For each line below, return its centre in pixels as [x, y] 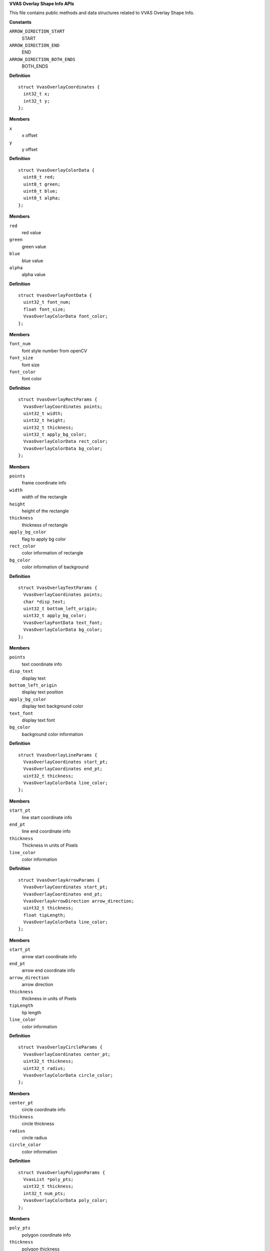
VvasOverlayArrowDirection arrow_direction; [79, 901]
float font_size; [44, 309]
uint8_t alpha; [42, 198]
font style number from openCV [54, 351]
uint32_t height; [44, 421]
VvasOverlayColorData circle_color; [68, 1075]
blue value [32, 261]
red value [31, 232]
